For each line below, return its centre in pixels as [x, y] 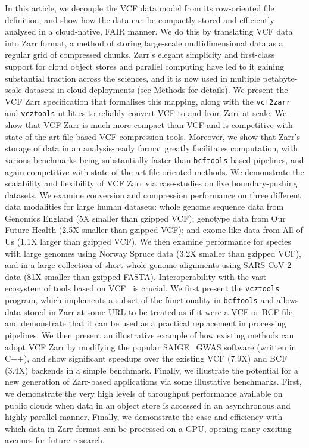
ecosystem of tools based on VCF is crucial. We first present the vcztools [142, 288]
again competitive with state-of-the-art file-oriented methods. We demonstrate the [154, 171]
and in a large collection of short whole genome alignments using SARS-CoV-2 [148, 265]
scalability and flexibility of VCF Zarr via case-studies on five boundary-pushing [151, 183]
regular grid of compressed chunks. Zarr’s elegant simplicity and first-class [140, 55]
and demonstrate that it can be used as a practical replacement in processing [146, 323]
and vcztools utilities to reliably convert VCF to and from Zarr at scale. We [146, 113]
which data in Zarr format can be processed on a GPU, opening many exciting [148, 428]
